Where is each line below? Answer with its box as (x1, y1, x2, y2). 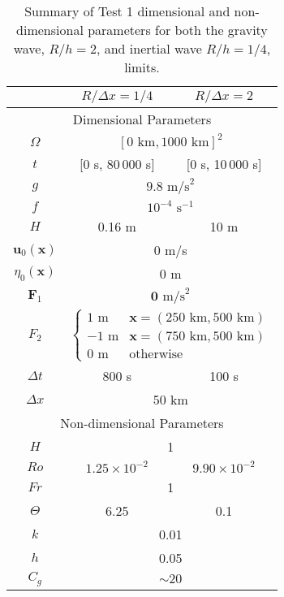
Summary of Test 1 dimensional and (24, 2, 230, 20)
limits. (124, 58, 160, 76)
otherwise (129, 348, 183, 361)
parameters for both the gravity (88, 20, 268, 39)
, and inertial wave (96, 39, 202, 58)
